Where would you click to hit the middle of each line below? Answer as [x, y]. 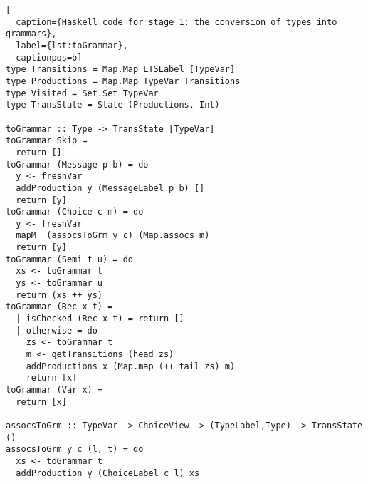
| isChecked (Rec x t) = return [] [100, 319]
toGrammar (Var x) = [54, 390]
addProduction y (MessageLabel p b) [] [110, 188]
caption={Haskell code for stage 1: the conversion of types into [177, 22]
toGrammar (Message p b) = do [77, 164]
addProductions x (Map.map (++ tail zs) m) [131, 366]
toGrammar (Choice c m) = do [75, 212]
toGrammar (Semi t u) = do [69, 259]
